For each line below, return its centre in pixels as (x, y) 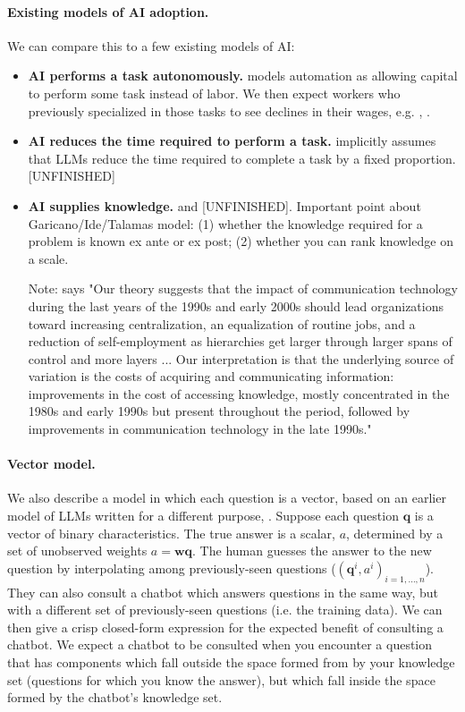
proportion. (425, 158)
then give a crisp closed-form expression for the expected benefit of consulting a (225, 627)
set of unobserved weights (77, 551)
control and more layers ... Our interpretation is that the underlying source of (241, 358)
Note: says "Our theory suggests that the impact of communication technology (243, 288)
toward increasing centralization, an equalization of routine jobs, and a (222, 323)
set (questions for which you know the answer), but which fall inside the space (221, 679)
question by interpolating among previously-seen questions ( (172, 568)
